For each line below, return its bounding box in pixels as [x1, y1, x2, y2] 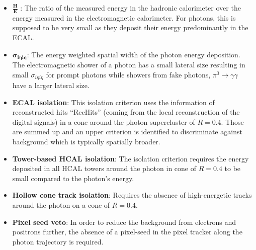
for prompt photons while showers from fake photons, [46, 69, 211, 79]
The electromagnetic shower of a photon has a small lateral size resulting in [12, 59, 245, 70]
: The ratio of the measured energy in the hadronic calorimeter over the [20, 3, 241, 13]
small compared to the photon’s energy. [12, 173, 134, 183]
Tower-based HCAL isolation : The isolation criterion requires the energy [12, 153, 249, 163]
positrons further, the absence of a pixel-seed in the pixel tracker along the [12, 226, 242, 237]
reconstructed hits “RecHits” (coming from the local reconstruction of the [12, 107, 240, 117]
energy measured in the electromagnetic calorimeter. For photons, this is [12, 12, 236, 23]
